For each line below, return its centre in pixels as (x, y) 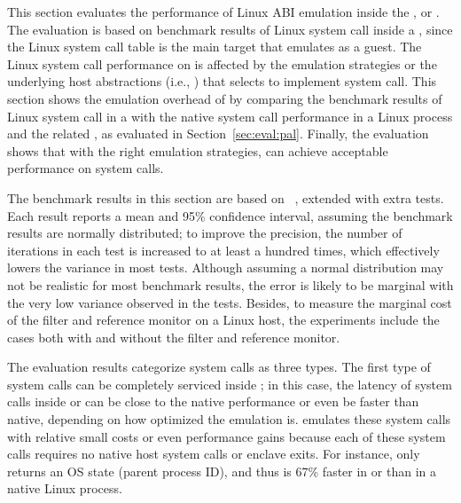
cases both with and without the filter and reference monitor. (174, 337)
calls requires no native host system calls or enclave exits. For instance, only (214, 454)
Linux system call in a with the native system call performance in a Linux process (230, 116)
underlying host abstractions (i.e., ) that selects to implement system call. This (222, 81)
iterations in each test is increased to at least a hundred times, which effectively (223, 250)
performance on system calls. (86, 168)
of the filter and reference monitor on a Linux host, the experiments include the (223, 320)
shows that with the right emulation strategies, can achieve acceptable (198, 150)
